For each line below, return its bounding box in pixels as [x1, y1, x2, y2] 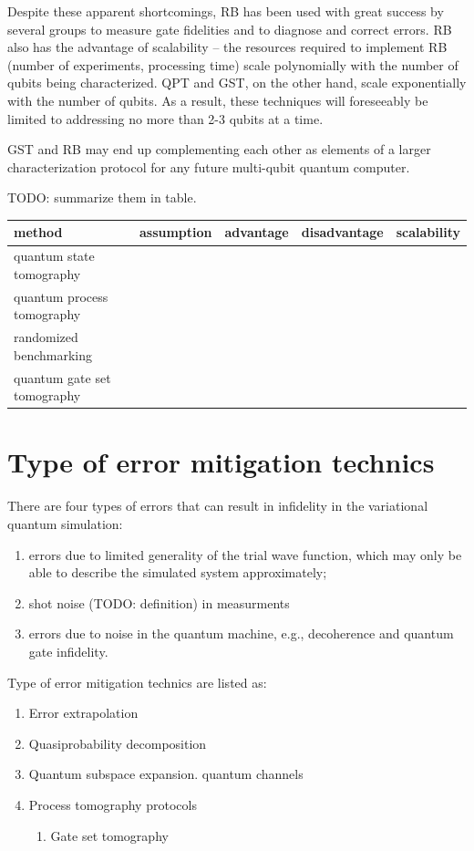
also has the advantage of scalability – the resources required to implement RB [7, 37, 448, 57]
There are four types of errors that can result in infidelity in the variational [7, 496, 428, 515]
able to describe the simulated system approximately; [28, 563, 327, 582]
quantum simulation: [7, 514, 123, 533]
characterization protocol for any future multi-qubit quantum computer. [7, 157, 410, 176]
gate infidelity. [28, 641, 108, 660]
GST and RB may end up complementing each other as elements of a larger [7, 140, 431, 159]
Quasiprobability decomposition [28, 733, 207, 752]
